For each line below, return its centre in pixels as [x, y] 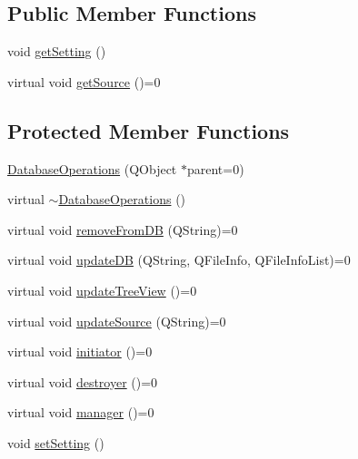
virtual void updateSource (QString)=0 [117, 321]
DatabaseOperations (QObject [92, 168]
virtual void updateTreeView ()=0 [102, 290]
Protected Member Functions [149, 130]
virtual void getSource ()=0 [84, 81]
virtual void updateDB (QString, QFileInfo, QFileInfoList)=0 [179, 260]
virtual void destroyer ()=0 [83, 381]
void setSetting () [56, 442]
